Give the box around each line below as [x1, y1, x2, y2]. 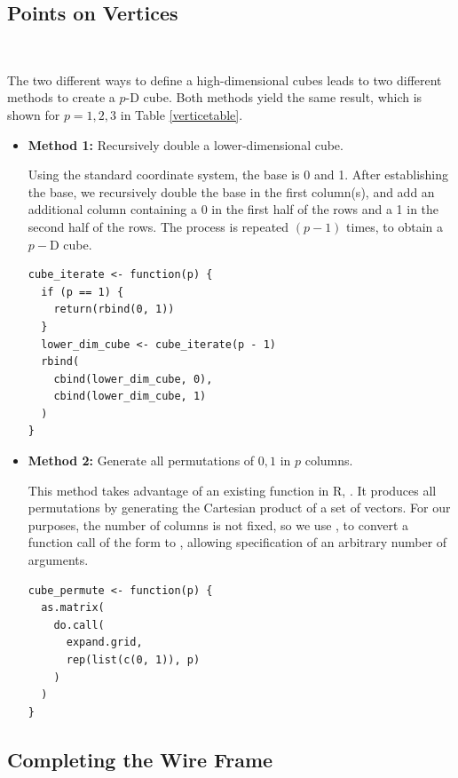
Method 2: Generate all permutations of [28, 451, 255, 470]
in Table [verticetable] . [120, 105, 243, 123]
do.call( [53, 618, 105, 631]
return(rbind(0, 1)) [53, 303, 175, 316]
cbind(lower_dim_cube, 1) [53, 390, 207, 403]
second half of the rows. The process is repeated [28, 217, 289, 235]
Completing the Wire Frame [7, 745, 273, 773]
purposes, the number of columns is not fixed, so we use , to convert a [28, 515, 409, 534]
